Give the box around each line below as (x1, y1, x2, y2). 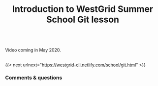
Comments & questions (5, 74, 63, 81)
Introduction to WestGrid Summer (12, 3, 154, 15)
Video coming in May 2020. (5, 47, 62, 53)
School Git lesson (46, 14, 120, 25)
